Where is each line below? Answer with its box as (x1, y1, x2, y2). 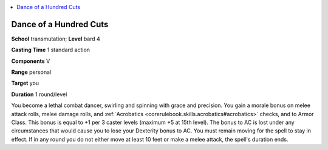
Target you (11, 79, 39, 87)
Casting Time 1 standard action (11, 46, 91, 54)
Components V (11, 57, 50, 65)
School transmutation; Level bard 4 (11, 35, 100, 42)
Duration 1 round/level (11, 91, 67, 98)
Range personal (11, 68, 52, 76)
